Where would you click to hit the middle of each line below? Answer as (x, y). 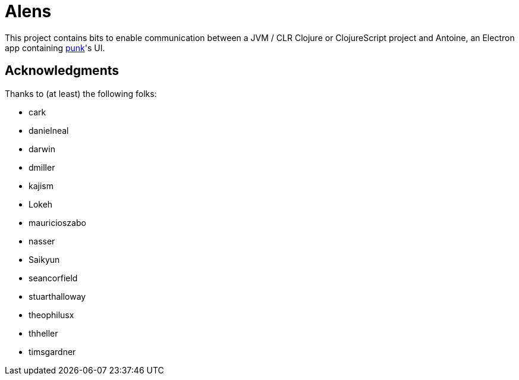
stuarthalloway (57, 296)
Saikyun (44, 259)
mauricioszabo (57, 222)
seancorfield (53, 278)
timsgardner (52, 351)
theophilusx (51, 315)
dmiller (42, 167)
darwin (42, 149)
